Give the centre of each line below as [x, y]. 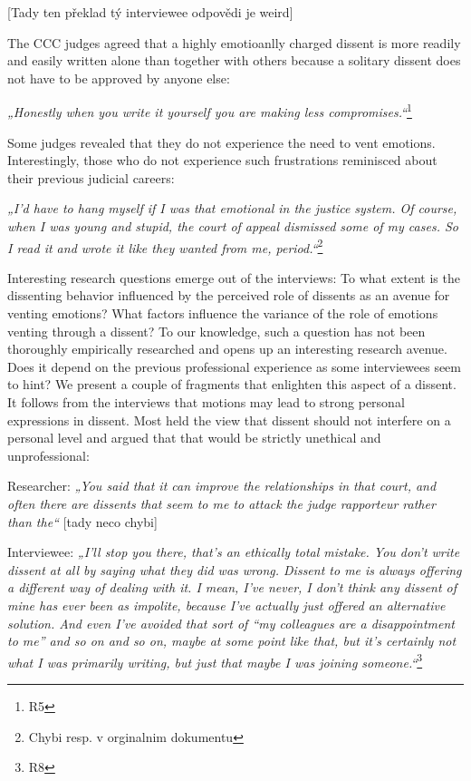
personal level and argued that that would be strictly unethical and [194, 438]
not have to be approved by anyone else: [119, 78]
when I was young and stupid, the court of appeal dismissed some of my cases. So [233, 226]
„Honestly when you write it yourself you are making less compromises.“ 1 [210, 111]
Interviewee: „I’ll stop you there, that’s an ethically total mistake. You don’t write [234, 552]
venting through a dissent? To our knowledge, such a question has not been [216, 331]
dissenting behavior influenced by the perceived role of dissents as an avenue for [229, 295]
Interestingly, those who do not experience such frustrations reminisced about [222, 160]
